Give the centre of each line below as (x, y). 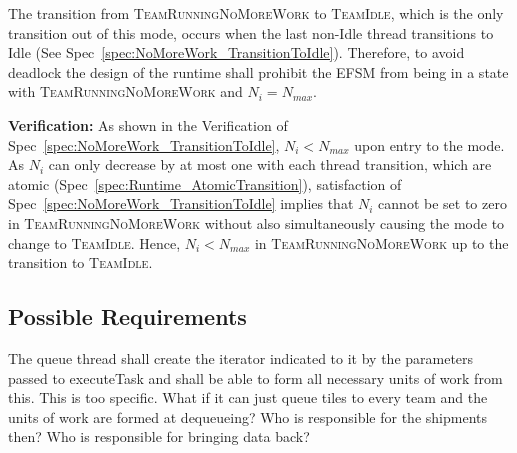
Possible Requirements (127, 316)
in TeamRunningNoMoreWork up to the (381, 242)
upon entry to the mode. (429, 144)
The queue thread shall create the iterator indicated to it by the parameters (241, 357)
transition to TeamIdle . (80, 262)
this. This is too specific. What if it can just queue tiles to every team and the (248, 397)
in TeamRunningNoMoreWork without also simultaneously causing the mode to (256, 222)
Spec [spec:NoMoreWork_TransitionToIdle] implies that (181, 203)
